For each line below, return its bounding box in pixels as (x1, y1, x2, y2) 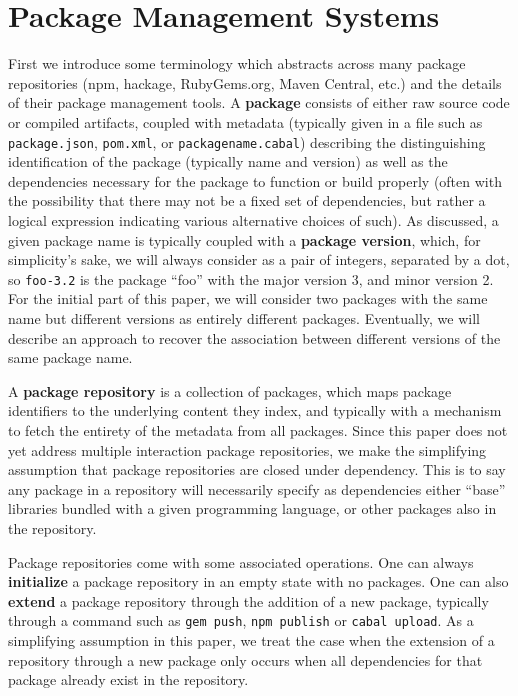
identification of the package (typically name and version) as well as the (8, 151, 448, 172)
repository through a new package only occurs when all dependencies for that (8, 649, 483, 670)
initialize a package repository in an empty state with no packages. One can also (8, 571, 509, 592)
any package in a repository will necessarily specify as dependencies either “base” (8, 478, 506, 499)
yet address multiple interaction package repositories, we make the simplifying (8, 439, 487, 460)
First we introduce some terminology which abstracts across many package (8, 53, 466, 74)
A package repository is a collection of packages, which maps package (8, 380, 452, 401)
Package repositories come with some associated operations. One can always (8, 551, 474, 572)
